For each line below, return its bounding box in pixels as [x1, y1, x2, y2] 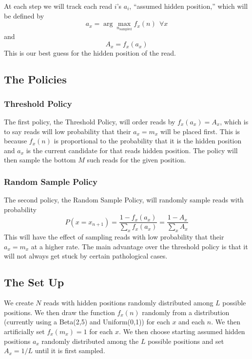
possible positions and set [148, 336, 224, 346]
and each [178, 317, 205, 327]
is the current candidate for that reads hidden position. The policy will [26, 145, 238, 155]
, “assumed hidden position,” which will [129, 1, 248, 11]
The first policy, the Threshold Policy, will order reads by [4, 117, 175, 126]
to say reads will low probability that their [4, 126, 131, 136]
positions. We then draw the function [4, 307, 115, 317]
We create [4, 298, 34, 308]
